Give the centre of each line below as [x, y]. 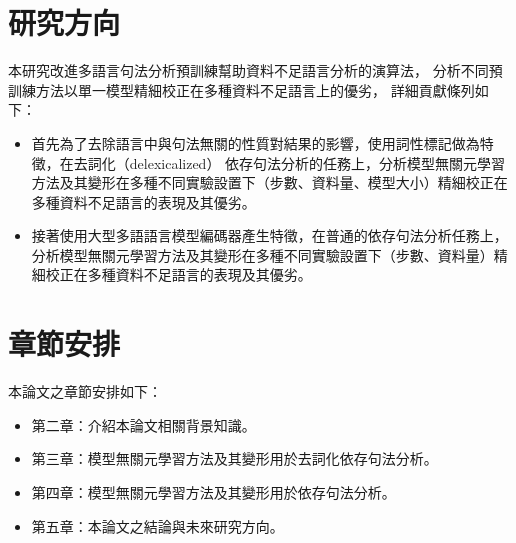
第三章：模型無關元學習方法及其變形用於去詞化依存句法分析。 [234, 458]
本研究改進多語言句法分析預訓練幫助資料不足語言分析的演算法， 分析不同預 [255, 70]
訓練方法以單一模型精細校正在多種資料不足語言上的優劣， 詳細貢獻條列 [241, 89]
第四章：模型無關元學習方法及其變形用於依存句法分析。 [213, 491]
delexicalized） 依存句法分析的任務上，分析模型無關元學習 [317, 162]
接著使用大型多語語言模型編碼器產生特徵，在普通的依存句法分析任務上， [269, 235]
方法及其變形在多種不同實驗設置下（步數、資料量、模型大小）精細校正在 [269, 182]
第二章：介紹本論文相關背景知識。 [143, 424]
